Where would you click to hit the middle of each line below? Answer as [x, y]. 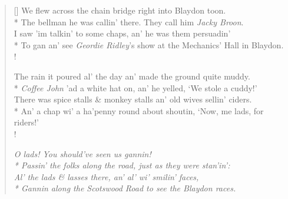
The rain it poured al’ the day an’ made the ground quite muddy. [132, 76]
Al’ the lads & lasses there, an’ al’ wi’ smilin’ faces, [106, 176]
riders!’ [26, 122]
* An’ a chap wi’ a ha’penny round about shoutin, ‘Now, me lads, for [139, 110]
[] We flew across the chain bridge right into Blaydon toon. [120, 10]
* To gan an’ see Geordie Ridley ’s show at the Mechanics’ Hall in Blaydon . [149, 44]
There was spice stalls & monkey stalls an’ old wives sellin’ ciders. [133, 99]
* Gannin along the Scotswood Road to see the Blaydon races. [125, 188]
